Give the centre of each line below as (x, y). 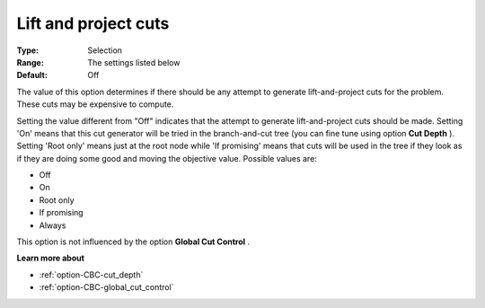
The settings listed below (134, 62)
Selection (105, 50)
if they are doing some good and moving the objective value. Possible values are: (167, 158)
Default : (32, 75)
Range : (30, 62)
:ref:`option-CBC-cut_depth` (91, 275)
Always (53, 225)
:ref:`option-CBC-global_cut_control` (106, 287)
